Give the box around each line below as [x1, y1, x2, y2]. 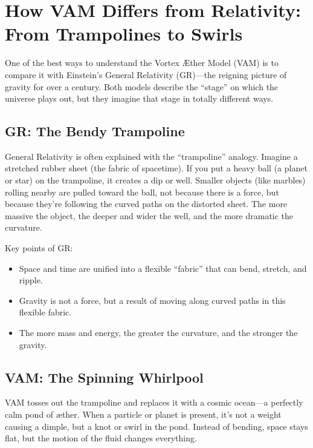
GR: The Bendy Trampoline [5, 122, 185, 140]
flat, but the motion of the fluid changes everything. [5, 432, 197, 444]
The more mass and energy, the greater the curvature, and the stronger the [19, 326, 298, 339]
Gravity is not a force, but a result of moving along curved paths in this [19, 294, 286, 306]
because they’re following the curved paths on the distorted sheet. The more [5, 197, 288, 210]
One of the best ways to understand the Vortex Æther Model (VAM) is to [5, 56, 279, 69]
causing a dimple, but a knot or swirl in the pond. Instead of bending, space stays [5, 420, 308, 432]
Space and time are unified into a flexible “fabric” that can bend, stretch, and [19, 262, 307, 274]
